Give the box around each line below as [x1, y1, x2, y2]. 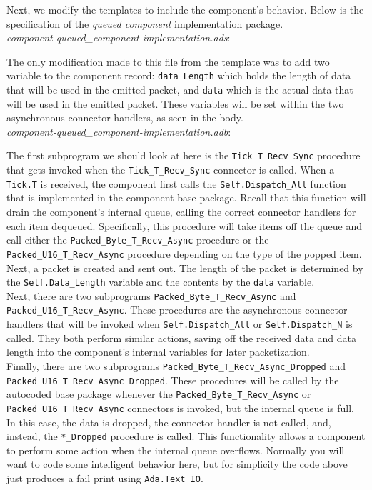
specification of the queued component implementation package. [6, 16, 283, 31]
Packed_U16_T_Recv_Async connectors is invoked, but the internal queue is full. [6, 400, 354, 415]
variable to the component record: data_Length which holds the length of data [6, 68, 351, 83]
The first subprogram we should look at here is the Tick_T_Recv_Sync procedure [6, 148, 361, 163]
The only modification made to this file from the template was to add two [6, 54, 330, 69]
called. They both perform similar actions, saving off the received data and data [6, 330, 356, 345]
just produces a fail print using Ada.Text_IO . [6, 471, 203, 485]
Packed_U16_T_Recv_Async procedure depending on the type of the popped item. [6, 246, 362, 261]
